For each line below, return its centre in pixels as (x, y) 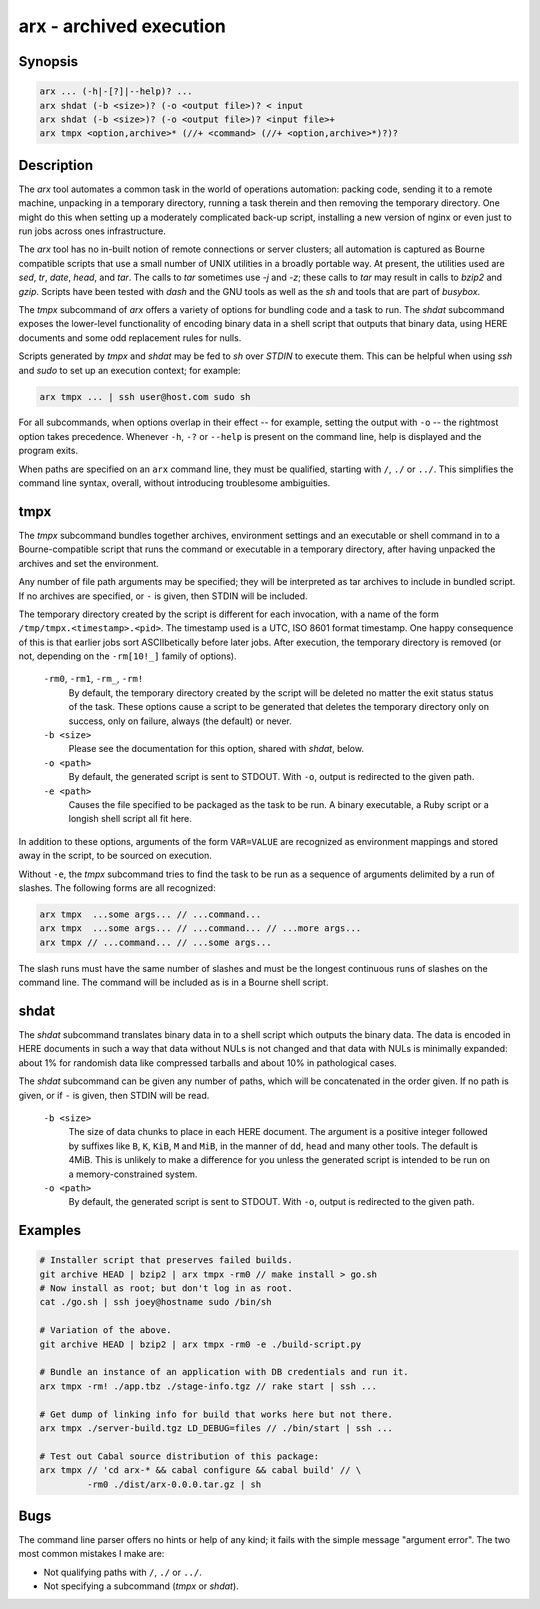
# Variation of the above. (105, 1330)
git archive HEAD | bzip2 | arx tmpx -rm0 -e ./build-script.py (200, 1344)
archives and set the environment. (88, 563)
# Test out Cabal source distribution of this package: (179, 1456)
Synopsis (48, 61)
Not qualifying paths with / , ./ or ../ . (122, 1572)
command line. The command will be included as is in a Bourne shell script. (173, 982)
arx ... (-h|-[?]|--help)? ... (116, 91)
